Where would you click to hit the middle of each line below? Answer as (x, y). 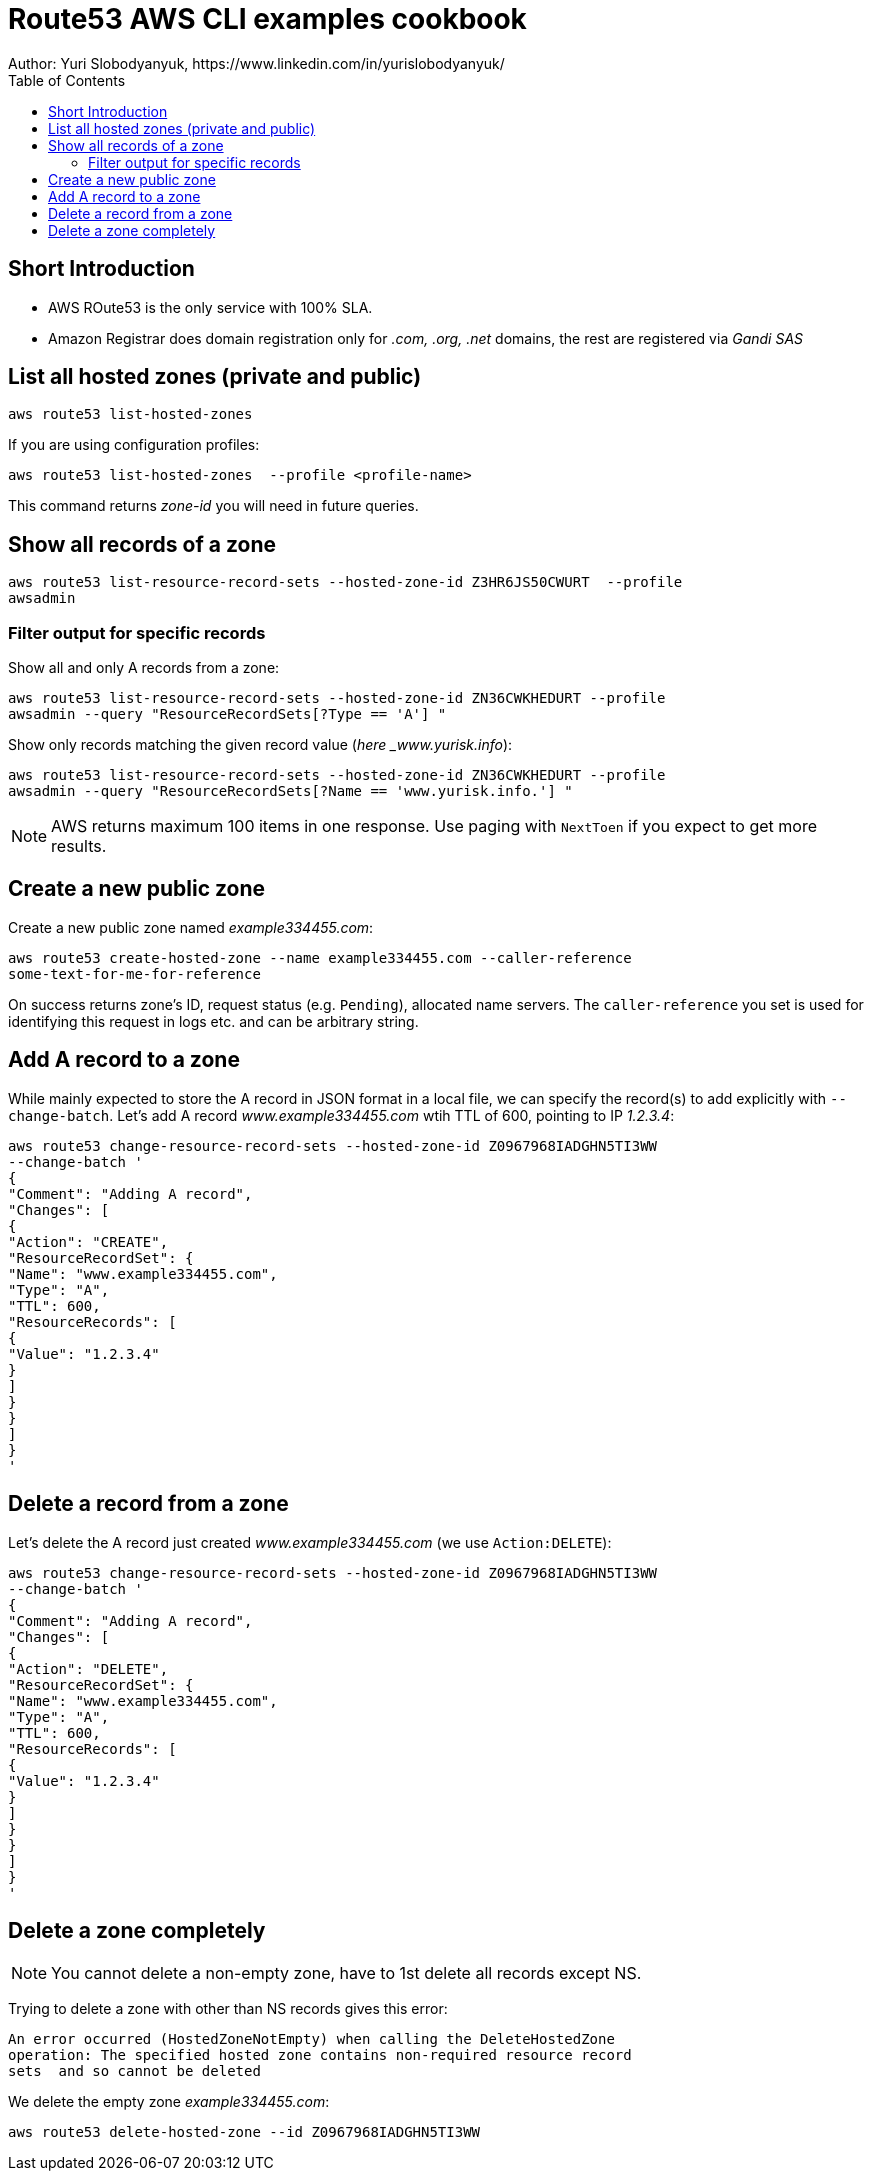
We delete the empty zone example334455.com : (169, 2102)
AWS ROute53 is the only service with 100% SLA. (210, 307)
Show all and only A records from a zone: (144, 668)
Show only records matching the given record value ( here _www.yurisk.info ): (260, 745)
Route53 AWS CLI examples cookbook (267, 19)
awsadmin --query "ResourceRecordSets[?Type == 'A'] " (227, 714)
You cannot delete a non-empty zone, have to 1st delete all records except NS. (346, 1973)
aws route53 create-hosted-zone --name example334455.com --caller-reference (320, 957)
